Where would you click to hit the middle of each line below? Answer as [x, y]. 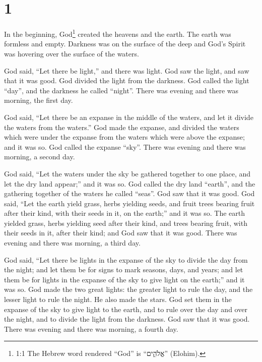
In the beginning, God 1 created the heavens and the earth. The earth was [118, 33]
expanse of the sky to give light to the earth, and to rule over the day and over [126, 309]
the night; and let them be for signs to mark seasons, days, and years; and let [124, 269]
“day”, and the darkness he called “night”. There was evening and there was [121, 90]
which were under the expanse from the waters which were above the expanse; [124, 137]
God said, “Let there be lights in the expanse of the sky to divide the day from [126, 259]
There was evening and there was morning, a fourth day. [91, 328]
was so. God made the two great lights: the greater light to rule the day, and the [128, 289]
